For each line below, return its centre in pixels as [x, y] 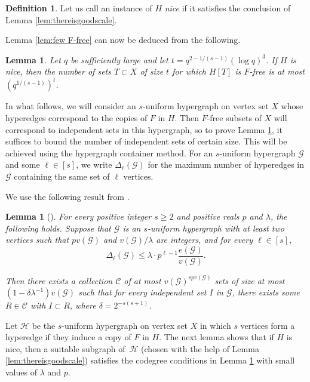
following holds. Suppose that [58, 228]
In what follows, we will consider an [71, 106]
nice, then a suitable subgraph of [65, 348]
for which [189, 71]
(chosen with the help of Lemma [200, 348]
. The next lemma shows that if [217, 337]
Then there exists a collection [59, 280]
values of [21, 372]
